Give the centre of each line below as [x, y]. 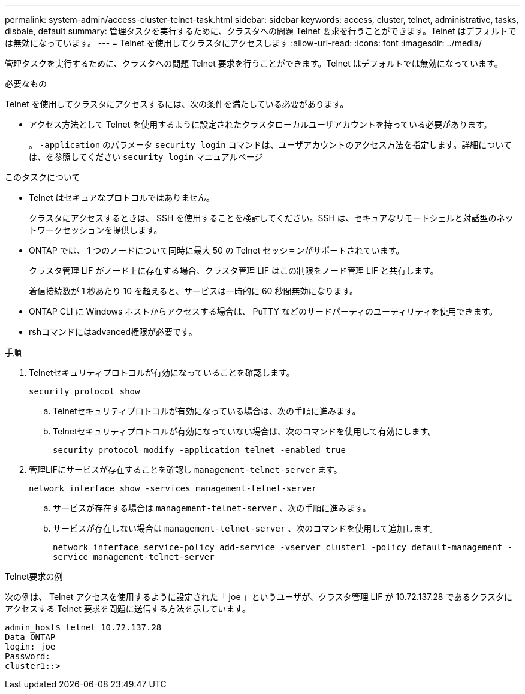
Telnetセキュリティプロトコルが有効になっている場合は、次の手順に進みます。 [207, 411]
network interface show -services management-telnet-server [173, 488]
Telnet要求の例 [34, 576]
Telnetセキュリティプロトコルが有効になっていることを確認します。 [162, 372]
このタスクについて [43, 177]
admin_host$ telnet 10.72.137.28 [83, 627]
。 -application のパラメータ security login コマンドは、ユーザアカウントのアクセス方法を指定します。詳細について [270, 145]
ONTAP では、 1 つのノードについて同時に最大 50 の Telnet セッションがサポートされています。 [217, 250]
